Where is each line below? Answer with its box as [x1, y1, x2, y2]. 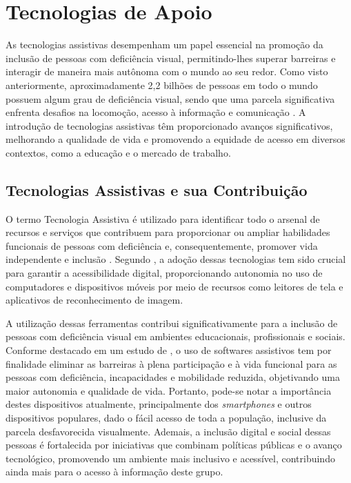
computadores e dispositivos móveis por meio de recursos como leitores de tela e [6, 279, 343, 293]
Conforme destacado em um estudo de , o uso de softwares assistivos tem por [6, 343, 332, 357]
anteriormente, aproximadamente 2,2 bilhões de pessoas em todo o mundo [6, 77, 318, 92]
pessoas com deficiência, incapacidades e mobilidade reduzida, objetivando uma [6, 370, 340, 384]
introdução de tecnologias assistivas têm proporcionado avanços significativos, [6, 118, 333, 132]
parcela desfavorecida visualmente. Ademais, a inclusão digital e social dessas [6, 424, 331, 438]
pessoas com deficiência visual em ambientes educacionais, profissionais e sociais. [6, 329, 345, 344]
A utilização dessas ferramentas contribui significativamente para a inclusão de [6, 315, 338, 330]
